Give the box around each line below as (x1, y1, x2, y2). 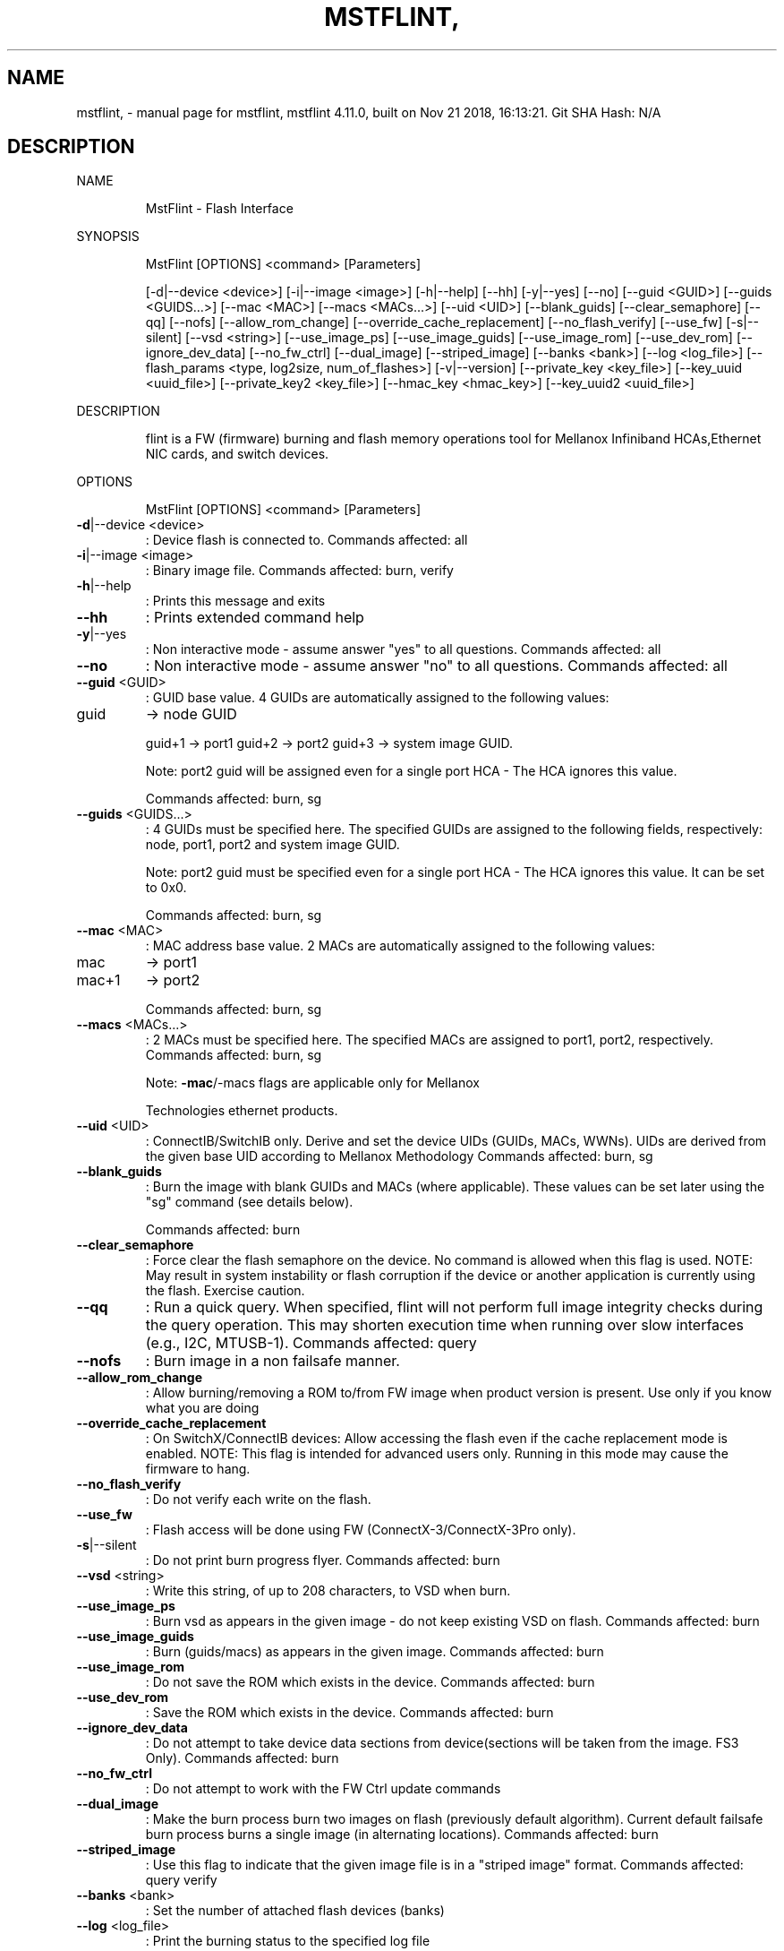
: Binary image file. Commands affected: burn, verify (145, 563, 454, 579)
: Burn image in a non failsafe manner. (145, 1352, 400, 1371)
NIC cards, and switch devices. (145, 446, 329, 462)
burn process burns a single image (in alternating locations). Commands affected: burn (145, 1826, 659, 1843)
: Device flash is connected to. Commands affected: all (145, 532, 468, 548)
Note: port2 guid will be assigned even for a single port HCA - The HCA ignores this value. (145, 763, 677, 779)
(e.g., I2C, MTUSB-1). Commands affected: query (145, 1334, 477, 1353)
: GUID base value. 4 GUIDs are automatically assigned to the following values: (145, 690, 609, 706)
